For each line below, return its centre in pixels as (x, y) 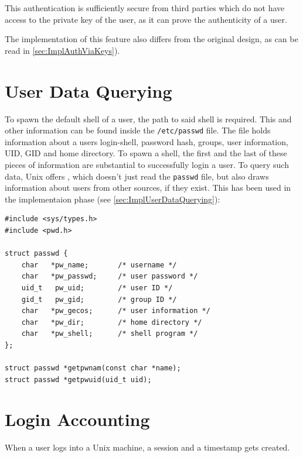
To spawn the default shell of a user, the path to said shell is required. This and (148, 118)
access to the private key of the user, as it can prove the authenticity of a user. (146, 19)
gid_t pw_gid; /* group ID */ (99, 299)
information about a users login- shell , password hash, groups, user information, (147, 141)
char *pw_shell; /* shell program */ (110, 334)
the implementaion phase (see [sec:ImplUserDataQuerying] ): (113, 199)
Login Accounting (77, 419)
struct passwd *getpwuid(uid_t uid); (78, 379)
